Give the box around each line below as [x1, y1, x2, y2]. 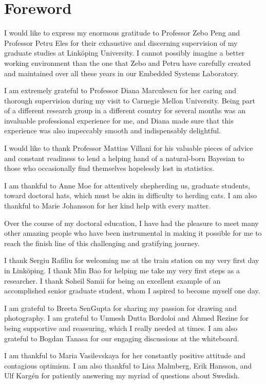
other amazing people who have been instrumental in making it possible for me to [4, 228, 262, 238]
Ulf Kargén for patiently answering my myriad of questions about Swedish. [4, 370, 240, 381]
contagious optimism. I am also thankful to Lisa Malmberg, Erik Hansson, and [4, 360, 252, 371]
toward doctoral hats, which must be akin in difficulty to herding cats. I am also [4, 190, 257, 201]
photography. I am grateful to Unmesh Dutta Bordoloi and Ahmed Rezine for [4, 312, 249, 323]
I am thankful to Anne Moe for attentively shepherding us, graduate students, [4, 180, 250, 190]
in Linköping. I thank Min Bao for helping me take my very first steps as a [4, 265, 240, 275]
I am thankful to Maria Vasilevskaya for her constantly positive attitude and [4, 350, 245, 361]
